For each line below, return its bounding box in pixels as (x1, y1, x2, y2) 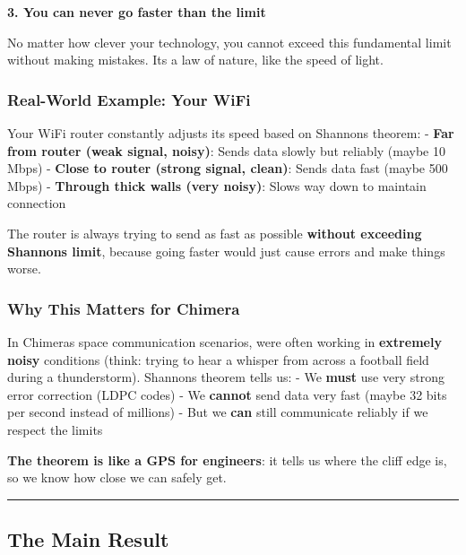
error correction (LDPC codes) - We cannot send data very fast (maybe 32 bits (7, 385, 447, 403)
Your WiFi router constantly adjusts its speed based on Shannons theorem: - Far (7, 124, 454, 142)
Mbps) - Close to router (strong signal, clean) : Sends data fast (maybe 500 (7, 159, 448, 178)
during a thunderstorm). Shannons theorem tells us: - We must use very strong (7, 368, 444, 386)
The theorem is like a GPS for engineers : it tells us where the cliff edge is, (7, 450, 447, 469)
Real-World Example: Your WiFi (7, 88, 251, 110)
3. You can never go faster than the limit (7, 3, 266, 21)
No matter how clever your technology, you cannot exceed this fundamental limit (7, 32, 452, 51)
